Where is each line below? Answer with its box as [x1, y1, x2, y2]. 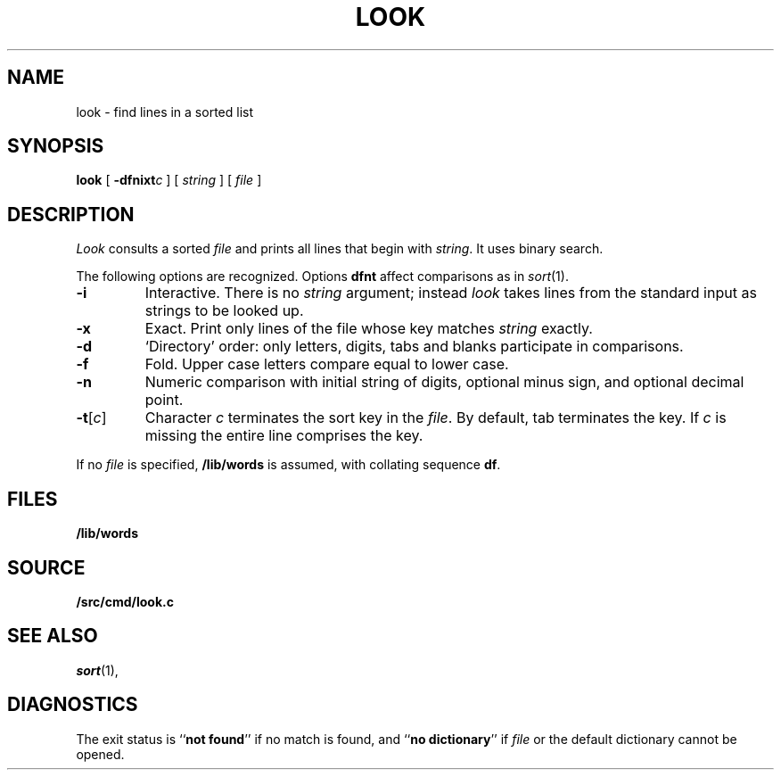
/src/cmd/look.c [76, 593, 174, 609]
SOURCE [7, 556, 86, 579]
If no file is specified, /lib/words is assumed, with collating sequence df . [76, 457, 501, 473]
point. [144, 391, 184, 409]
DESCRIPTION [7, 203, 135, 226]
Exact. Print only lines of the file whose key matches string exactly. [144, 319, 593, 338]
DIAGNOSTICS [7, 693, 138, 716]
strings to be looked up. [144, 302, 304, 320]
